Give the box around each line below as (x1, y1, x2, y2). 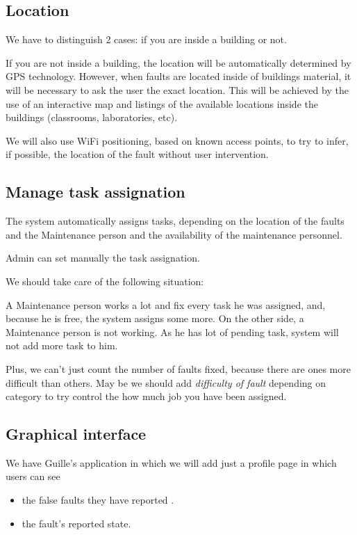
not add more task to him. (6, 338, 118, 353)
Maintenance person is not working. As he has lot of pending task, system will (6, 324, 339, 339)
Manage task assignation (6, 181, 185, 202)
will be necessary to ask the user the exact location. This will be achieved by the (6, 82, 349, 97)
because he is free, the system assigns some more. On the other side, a (6, 311, 304, 326)
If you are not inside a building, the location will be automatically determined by (6, 55, 351, 70)
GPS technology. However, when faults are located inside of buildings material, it (6, 69, 351, 83)
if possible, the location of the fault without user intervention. (6, 147, 269, 161)
